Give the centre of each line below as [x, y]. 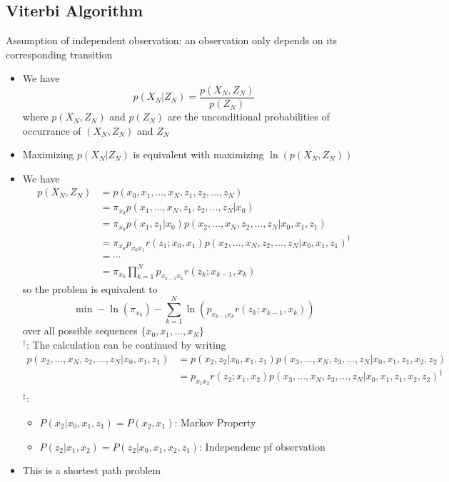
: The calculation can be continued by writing [126, 345]
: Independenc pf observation [262, 446]
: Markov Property [215, 422]
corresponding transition [59, 54]
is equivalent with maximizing [198, 154]
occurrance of [52, 130]
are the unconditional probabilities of [248, 117]
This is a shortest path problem [92, 470]
